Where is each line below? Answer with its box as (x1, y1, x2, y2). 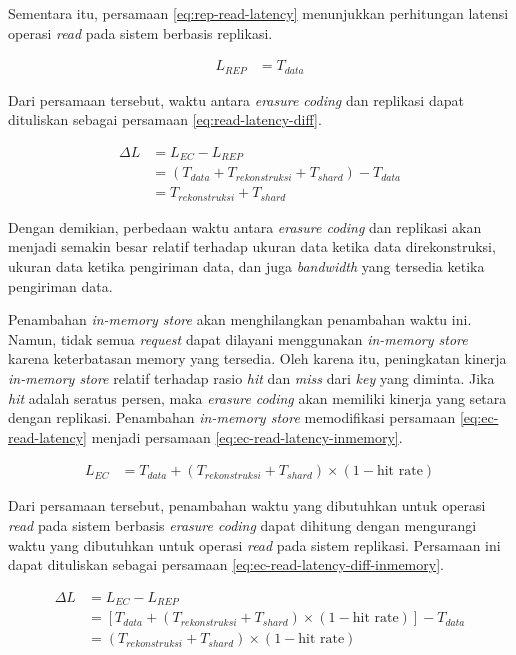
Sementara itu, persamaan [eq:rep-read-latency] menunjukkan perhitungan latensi (8, 3, 509, 23)
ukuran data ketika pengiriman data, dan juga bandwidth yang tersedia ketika (8, 256, 485, 277)
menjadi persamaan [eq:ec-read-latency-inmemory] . (91, 426, 403, 447)
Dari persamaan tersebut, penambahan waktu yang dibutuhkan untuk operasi (8, 495, 486, 516)
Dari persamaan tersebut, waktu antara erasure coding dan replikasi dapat (8, 89, 464, 110)
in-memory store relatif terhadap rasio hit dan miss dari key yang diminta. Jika (8, 368, 495, 389)
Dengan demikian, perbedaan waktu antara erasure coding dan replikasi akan (8, 216, 482, 237)
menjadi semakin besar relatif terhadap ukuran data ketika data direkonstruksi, (8, 236, 496, 257)
